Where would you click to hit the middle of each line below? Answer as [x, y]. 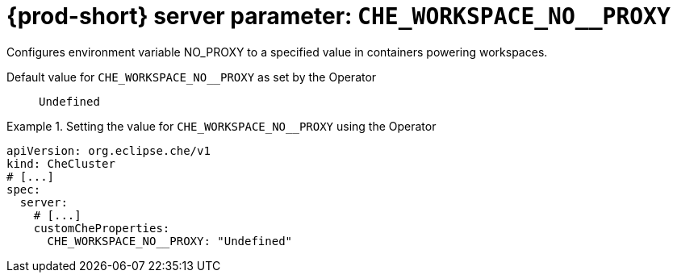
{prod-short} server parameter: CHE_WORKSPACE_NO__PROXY [338, 16]
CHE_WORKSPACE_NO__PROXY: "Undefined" [170, 241]
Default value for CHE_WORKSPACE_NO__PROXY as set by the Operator [192, 77]
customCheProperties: [102, 228]
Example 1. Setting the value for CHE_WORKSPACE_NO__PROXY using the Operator [221, 126]
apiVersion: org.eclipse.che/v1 [109, 150]
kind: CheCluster [61, 163]
